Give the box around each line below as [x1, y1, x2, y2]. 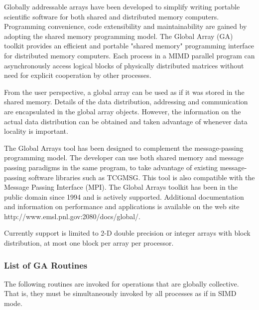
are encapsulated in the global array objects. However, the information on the [4, 106, 241, 116]
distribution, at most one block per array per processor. [4, 238, 174, 248]
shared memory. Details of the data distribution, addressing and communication [4, 96, 248, 107]
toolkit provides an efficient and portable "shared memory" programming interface [4, 40, 255, 51]
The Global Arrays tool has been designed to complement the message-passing [4, 142, 244, 153]
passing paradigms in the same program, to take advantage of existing [4, 162, 218, 172]
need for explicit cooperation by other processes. [4, 70, 151, 80]
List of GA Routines [4, 259, 88, 271]
